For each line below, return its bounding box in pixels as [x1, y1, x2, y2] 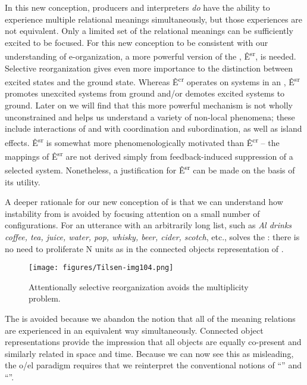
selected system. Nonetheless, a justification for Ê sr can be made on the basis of [5, 162, 295, 176]
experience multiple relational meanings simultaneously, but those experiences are [5, 13, 302, 25]
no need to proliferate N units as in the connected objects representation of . [5, 242, 284, 254]
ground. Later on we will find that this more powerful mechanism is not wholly [5, 99, 293, 111]
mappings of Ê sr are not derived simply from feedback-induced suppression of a [5, 148, 293, 162]
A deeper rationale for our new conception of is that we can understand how [5, 195, 283, 208]
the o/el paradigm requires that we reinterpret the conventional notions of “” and [5, 359, 302, 371]
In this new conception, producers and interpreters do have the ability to [5, 1, 270, 13]
